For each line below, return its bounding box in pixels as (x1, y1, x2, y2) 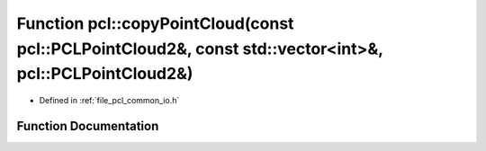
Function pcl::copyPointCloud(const (16, 13, 294, 33)
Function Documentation (16, 118, 159, 134)
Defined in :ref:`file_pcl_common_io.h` (39, 95, 180, 106)
